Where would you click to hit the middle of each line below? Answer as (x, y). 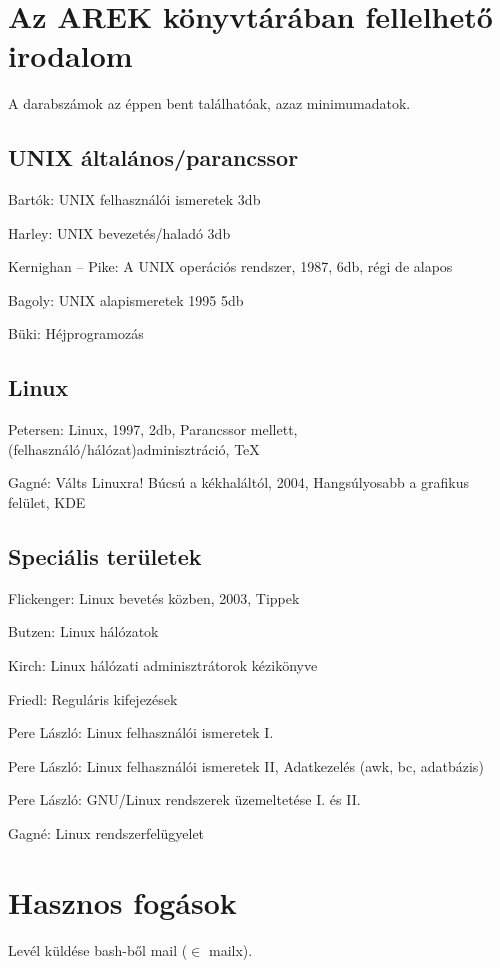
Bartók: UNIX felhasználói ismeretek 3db (134, 199)
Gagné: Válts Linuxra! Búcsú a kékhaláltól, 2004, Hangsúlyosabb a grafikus (239, 482)
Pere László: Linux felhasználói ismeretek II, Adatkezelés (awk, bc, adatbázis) (246, 765)
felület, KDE (47, 502)
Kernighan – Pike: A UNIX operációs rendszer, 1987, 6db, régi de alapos (230, 266)
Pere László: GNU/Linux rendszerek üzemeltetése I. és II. (184, 799)
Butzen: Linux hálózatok (83, 631)
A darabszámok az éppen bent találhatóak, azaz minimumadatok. (209, 103)
